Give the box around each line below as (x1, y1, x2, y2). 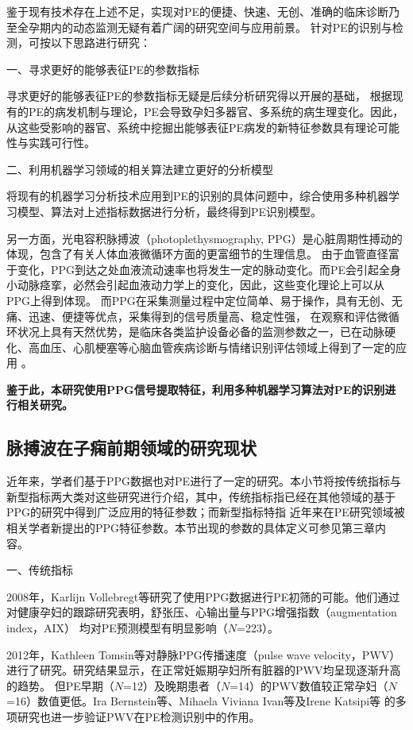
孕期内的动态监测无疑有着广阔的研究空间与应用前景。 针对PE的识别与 (28, 18, 392, 35)
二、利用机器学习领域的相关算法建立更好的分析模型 (6, 160, 273, 177)
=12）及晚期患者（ (122, 677, 221, 693)
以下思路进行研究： (50, 34, 151, 51)
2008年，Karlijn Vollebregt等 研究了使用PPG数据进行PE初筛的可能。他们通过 (6, 588, 400, 604)
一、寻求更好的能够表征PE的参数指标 (6, 60, 200, 77)
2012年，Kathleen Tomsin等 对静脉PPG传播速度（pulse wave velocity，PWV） (6, 646, 401, 662)
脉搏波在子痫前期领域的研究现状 (6, 435, 257, 460)
